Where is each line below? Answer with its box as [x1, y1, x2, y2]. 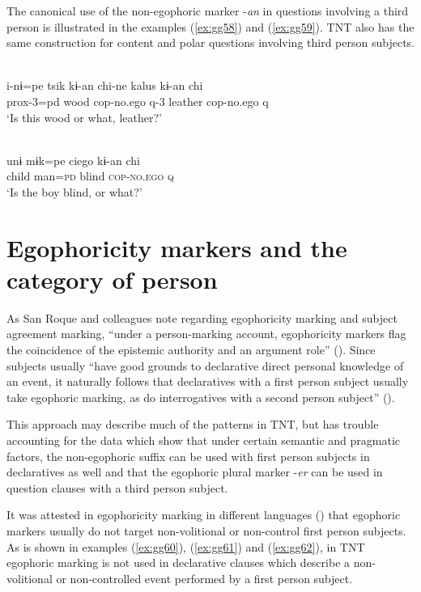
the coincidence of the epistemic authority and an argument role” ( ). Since [6, 341, 376, 358]
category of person [6, 262, 218, 295]
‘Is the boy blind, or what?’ [6, 183, 142, 200]
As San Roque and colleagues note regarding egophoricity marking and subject [6, 309, 398, 326]
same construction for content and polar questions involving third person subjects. [6, 34, 415, 51]
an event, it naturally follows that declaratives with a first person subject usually [6, 373, 409, 390]
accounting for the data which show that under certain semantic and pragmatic [6, 432, 401, 448]
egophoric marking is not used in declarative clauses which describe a [6, 554, 351, 571]
